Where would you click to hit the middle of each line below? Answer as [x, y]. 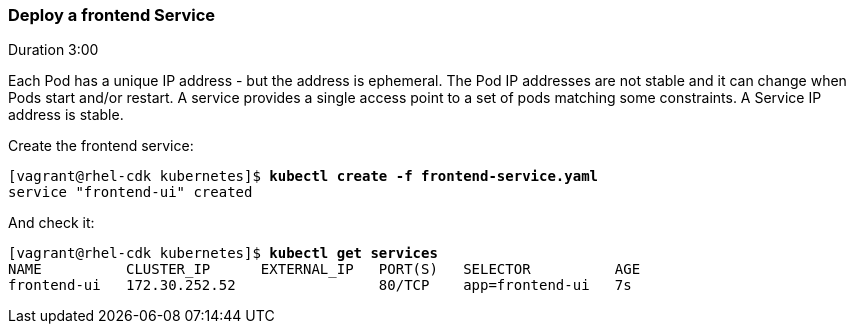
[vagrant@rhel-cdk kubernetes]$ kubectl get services [223, 253]
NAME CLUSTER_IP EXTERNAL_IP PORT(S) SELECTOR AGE [324, 269]
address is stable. [66, 115]
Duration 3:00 [53, 50]
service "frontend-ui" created [130, 192]
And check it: [51, 223]
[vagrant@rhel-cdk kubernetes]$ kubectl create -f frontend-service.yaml [303, 176]
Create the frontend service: [101, 146]
